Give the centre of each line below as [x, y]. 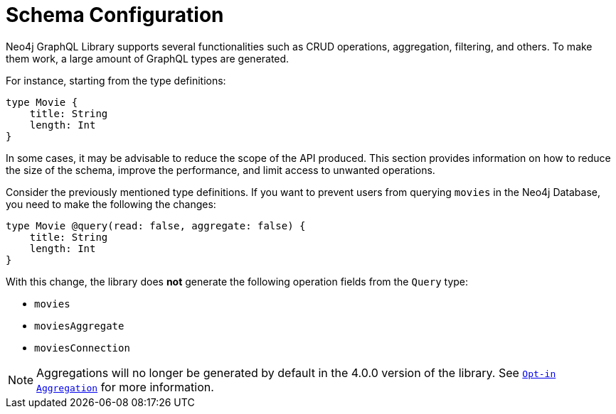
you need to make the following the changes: [111, 204]
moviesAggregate [79, 326]
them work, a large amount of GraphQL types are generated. [148, 58]
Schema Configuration [115, 15]
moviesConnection [82, 348]
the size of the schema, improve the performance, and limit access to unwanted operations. [221, 170]
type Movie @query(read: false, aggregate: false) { [156, 225]
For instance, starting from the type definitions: [116, 80]
